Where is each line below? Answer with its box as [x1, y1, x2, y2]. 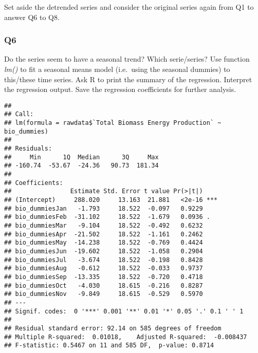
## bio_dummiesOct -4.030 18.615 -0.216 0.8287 [4, 282, 203, 289]
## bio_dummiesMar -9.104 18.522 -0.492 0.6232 [4, 221, 203, 229]
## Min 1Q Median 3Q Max [4, 153, 159, 161]
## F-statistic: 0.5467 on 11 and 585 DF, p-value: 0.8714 [4, 342, 214, 349]
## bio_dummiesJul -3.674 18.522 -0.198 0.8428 [4, 256, 203, 264]
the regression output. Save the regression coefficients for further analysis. [4, 84, 236, 95]
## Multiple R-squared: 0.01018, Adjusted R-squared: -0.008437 [4, 333, 247, 341]
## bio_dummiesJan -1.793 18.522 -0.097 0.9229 [4, 205, 203, 212]
